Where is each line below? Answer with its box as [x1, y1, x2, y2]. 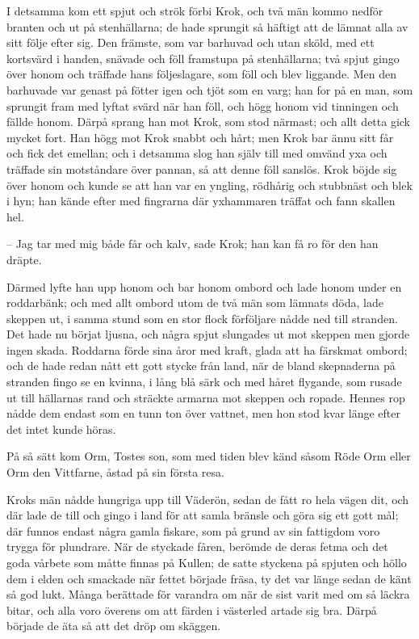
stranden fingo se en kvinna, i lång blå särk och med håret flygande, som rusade [6, 373, 402, 390]
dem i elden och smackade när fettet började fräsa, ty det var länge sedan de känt [6, 570, 412, 586]
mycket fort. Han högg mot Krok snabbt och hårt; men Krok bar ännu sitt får [6, 128, 394, 145]
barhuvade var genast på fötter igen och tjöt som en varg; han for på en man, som [6, 81, 413, 98]
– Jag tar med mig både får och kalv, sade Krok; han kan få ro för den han [6, 235, 379, 252]
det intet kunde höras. [6, 420, 116, 437]
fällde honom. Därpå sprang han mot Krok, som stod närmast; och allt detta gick [6, 113, 411, 130]
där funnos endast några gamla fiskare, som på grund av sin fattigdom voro [6, 522, 380, 539]
